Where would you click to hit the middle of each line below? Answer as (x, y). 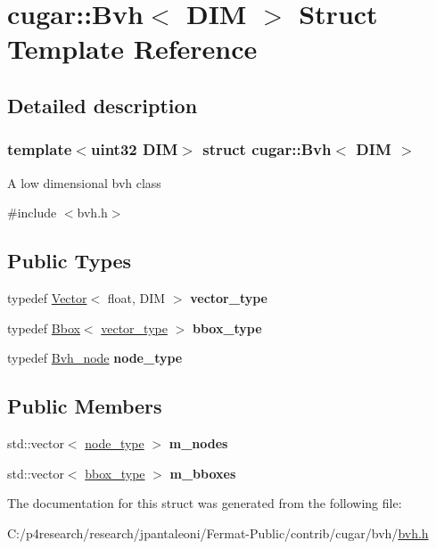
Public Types (70, 261)
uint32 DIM (134, 149)
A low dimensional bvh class (84, 182)
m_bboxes (203, 473)
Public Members (85, 406)
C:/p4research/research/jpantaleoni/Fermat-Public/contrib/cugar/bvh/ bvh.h (218, 533)
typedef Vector (47, 297)
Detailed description (103, 105)
